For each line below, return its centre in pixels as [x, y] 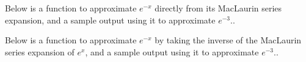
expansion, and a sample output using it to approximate [110, 20]
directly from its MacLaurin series [218, 8]
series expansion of [40, 51]
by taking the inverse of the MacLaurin [228, 40]
